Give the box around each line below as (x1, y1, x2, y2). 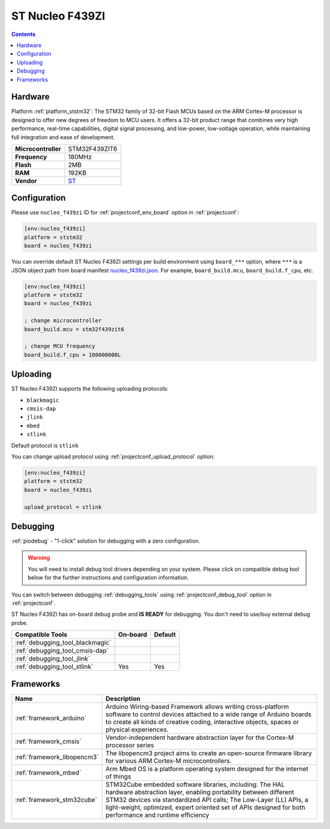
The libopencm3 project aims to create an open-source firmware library (105, 748, 312, 757)
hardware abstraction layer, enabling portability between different (105, 787, 295, 796)
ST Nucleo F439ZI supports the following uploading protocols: (11, 385, 169, 393)
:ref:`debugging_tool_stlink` (15, 662, 94, 671)
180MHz (68, 153, 92, 161)
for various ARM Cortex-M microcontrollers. (105, 756, 232, 765)
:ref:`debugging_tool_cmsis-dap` (15, 646, 109, 655)
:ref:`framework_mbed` (15, 768, 82, 777)
